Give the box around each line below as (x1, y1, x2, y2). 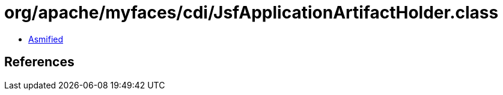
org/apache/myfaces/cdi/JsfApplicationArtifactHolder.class (4, 2, 499, 23)
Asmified (28, 33, 64, 44)
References (4, 54, 75, 70)
